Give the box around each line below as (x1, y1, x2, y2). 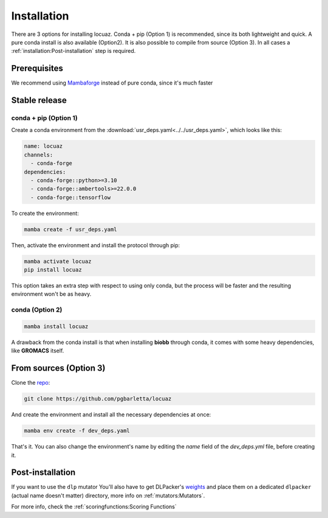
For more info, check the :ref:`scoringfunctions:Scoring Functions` (11, 503, 177, 511)
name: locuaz (24, 143, 63, 150)
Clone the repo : (11, 379, 50, 387)
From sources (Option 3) (11, 363, 106, 374)
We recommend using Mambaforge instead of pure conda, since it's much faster (11, 79, 213, 86)
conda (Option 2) (11, 306, 63, 314)
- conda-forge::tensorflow (30, 194, 111, 201)
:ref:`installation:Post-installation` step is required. (11, 47, 136, 55)
